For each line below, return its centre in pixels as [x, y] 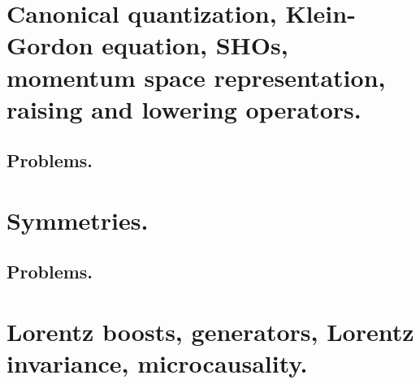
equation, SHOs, [195, 45]
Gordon [50, 45]
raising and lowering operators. [184, 108]
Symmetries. [78, 220]
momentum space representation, [196, 77]
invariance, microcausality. [157, 363]
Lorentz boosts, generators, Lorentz [210, 332]
